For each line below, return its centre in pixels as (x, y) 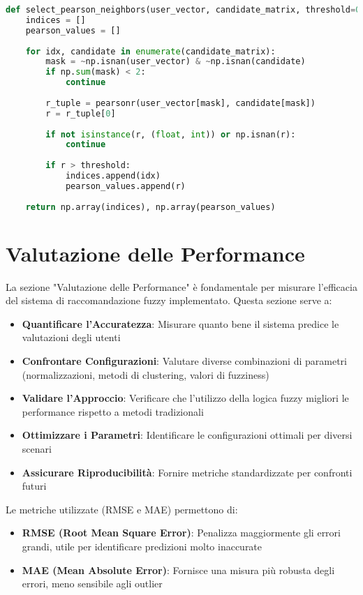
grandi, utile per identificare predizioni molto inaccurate (142, 546)
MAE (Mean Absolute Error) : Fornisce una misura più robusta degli (178, 570)
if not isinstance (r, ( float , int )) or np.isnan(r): (171, 134)
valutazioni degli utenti (71, 337)
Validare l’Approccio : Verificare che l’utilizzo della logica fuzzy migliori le (185, 398)
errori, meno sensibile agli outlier (92, 583)
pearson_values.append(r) (125, 186)
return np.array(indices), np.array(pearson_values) (150, 207)
